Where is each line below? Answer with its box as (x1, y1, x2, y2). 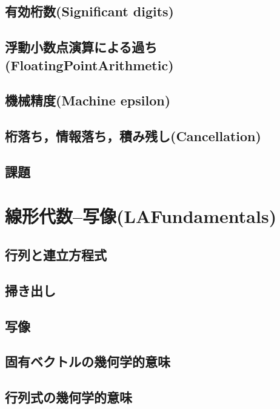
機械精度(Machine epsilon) (5, 91, 171, 110)
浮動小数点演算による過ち (5, 38, 158, 56)
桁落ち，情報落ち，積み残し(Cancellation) (5, 127, 261, 145)
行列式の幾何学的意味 (5, 388, 132, 407)
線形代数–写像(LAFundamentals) (5, 204, 277, 228)
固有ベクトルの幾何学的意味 (5, 352, 170, 371)
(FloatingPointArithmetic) (5, 55, 174, 74)
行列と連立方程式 (5, 245, 107, 264)
